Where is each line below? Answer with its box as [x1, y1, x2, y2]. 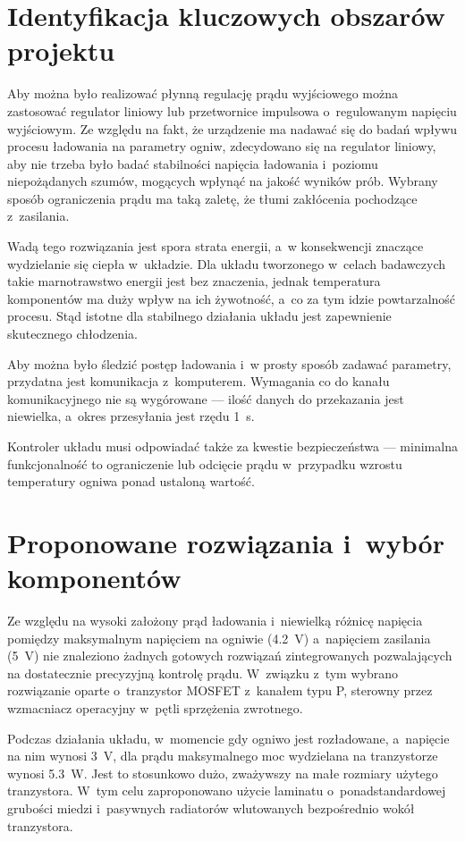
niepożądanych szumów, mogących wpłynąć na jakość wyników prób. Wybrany [7, 172, 438, 190]
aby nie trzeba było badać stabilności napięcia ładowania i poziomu [7, 154, 378, 172]
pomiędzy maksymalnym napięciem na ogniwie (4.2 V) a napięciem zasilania [7, 628, 431, 647]
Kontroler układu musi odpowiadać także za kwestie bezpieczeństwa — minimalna [7, 437, 458, 455]
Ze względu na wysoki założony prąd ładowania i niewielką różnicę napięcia [7, 611, 423, 630]
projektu [7, 32, 115, 69]
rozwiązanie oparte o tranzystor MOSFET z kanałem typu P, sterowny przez [7, 681, 433, 700]
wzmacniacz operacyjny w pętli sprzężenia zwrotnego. [7, 699, 303, 718]
